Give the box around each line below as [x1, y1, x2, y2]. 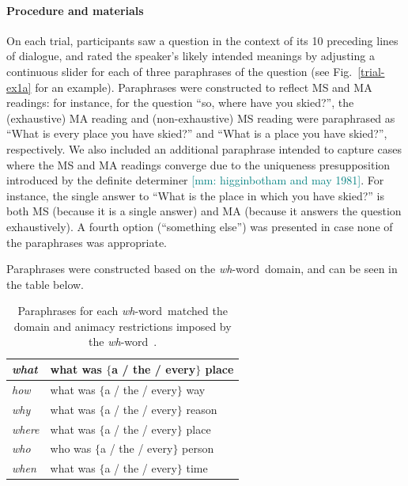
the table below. [6, 275, 84, 292]
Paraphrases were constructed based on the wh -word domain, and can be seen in [6, 260, 398, 277]
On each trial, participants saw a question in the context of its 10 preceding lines [6, 32, 399, 48]
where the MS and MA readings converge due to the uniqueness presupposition [6, 156, 391, 173]
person [182, 440, 214, 457]
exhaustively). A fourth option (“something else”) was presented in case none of [6, 218, 393, 234]
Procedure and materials [6, 2, 144, 18]
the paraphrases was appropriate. [6, 234, 168, 250]
